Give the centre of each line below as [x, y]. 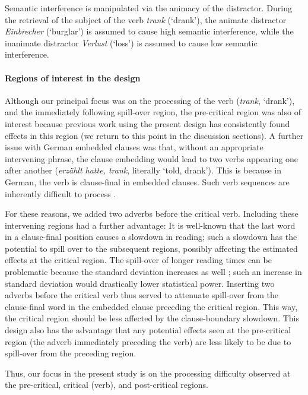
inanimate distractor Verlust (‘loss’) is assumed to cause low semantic [131, 42]
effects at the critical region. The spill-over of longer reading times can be [138, 260]
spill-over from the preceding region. [71, 353]
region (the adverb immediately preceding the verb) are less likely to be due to [148, 341]
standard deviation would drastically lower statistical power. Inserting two [140, 283]
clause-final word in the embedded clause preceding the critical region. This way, [151, 306]
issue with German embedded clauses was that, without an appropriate [134, 147]
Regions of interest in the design [73, 78]
